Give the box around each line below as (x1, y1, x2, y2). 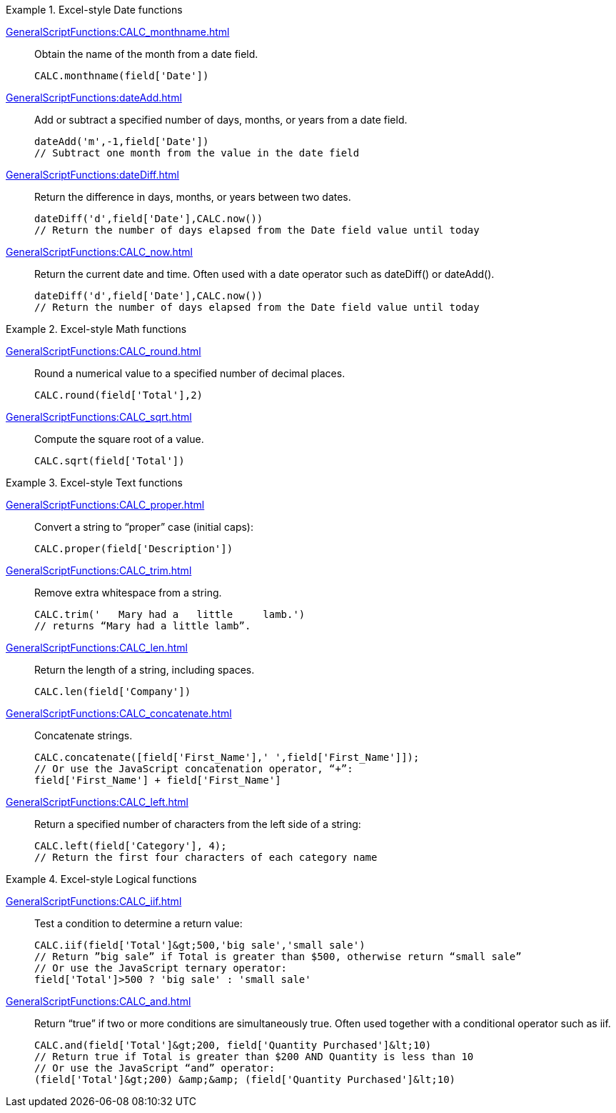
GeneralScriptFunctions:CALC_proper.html (6, 499, 205, 511)
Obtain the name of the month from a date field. (34, 48, 258, 60)
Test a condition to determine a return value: (34, 917, 243, 929)
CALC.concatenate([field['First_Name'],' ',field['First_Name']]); (34, 752, 420, 763)
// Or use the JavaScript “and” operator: (34, 1062, 276, 1074)
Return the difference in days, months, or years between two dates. (34, 191, 351, 203)
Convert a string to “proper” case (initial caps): (34, 521, 253, 533)
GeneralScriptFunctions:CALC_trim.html (6, 564, 192, 577)
